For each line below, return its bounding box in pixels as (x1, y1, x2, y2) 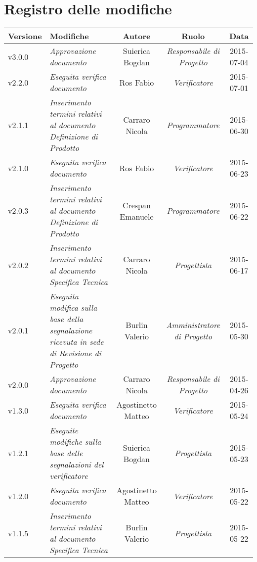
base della (49, 313, 84, 325)
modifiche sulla (49, 436, 101, 448)
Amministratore (166, 319, 220, 330)
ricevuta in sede (49, 336, 104, 348)
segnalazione (49, 325, 92, 336)
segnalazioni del (49, 459, 104, 470)
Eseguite (49, 424, 79, 436)
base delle (49, 447, 83, 459)
